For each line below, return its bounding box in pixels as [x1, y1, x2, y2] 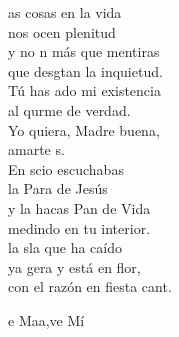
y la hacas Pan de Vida [8, 197, 151, 218]
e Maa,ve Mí [8, 309, 85, 330]
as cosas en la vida [8, 2, 122, 22]
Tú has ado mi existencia [8, 80, 161, 101]
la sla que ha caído [8, 237, 123, 258]
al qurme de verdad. [8, 99, 131, 120]
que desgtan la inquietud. [8, 60, 163, 81]
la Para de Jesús [8, 178, 108, 199]
